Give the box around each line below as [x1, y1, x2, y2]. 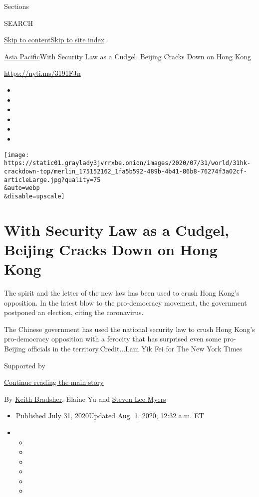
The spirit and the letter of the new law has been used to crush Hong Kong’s [4, 287, 240, 298]
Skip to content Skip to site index [4, 34, 105, 45]
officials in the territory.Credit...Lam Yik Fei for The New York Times [27, 343, 243, 353]
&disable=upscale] [4, 192, 65, 200]
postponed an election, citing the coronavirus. [4, 307, 144, 318]
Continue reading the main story [4, 377, 104, 387]
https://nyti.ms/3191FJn [4, 68, 81, 78]
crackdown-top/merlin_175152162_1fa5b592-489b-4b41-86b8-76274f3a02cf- [4, 167, 247, 175]
